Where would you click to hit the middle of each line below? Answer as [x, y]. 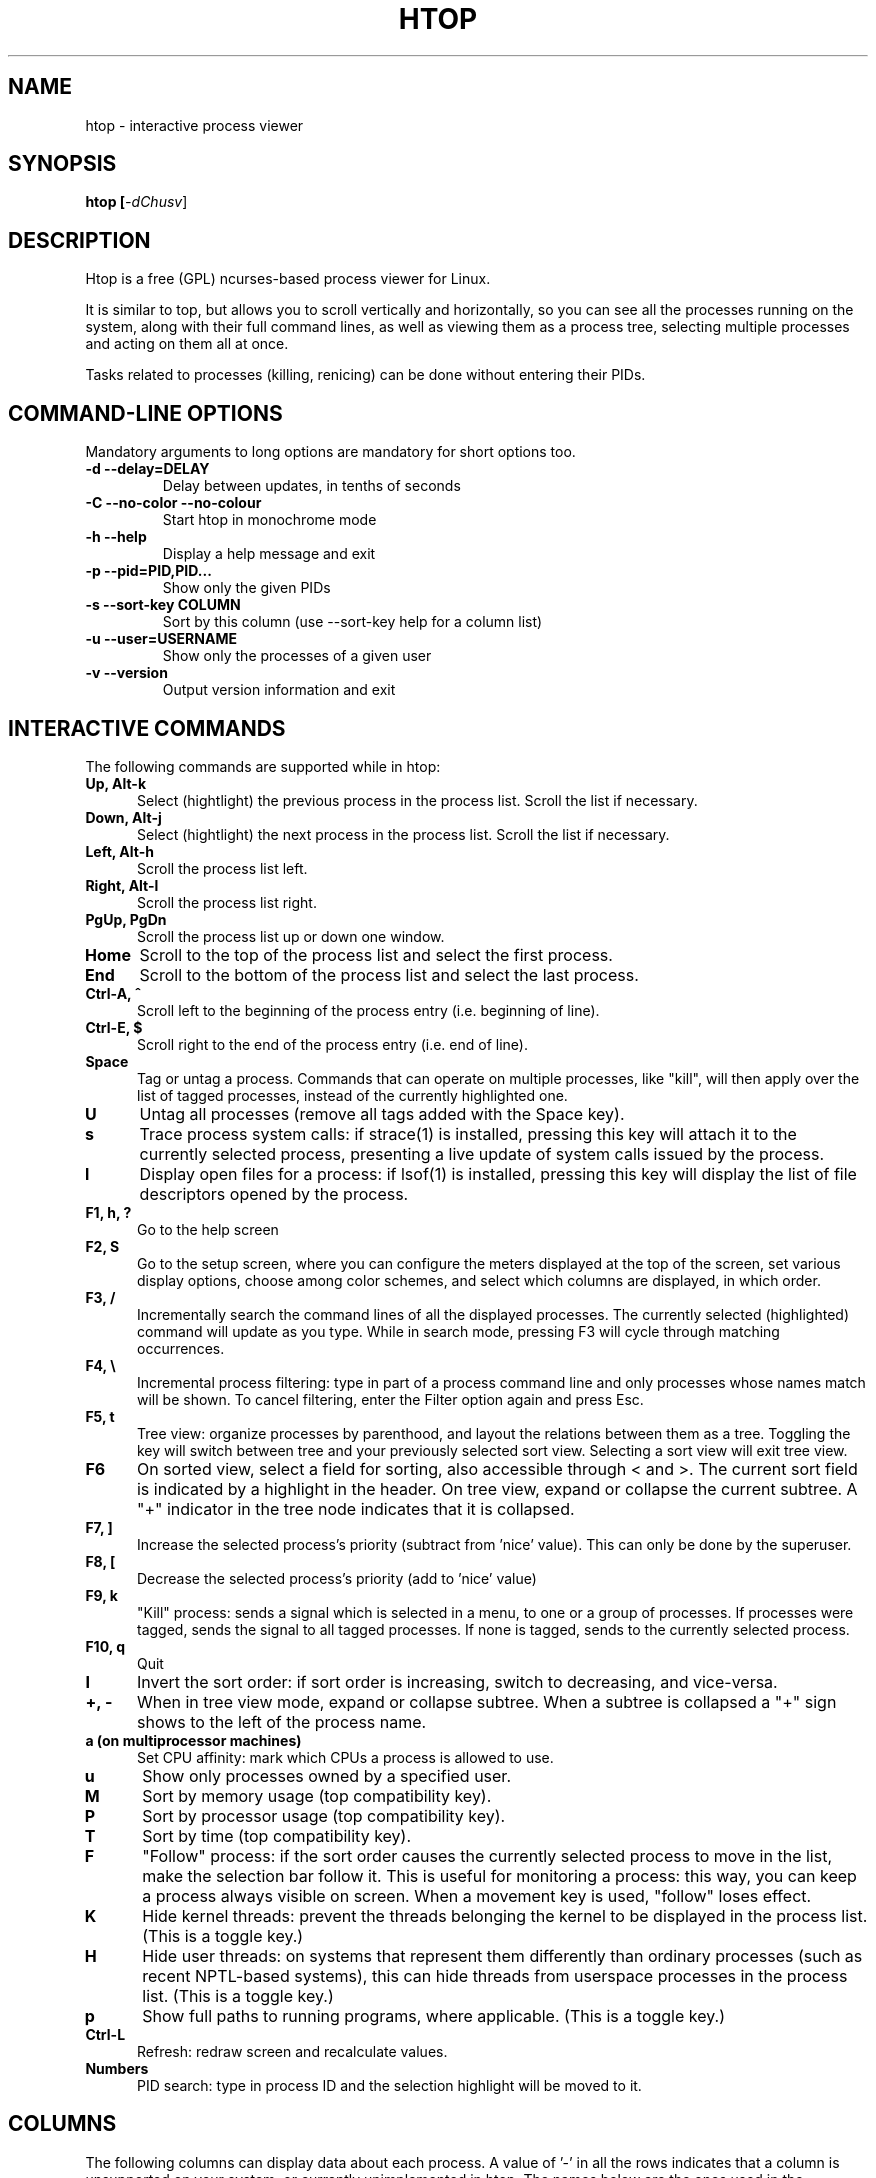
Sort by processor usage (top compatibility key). [324, 1815]
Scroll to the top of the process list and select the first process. [376, 954]
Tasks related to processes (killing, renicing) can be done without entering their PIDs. [365, 375]
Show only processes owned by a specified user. [326, 1775]
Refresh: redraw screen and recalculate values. [292, 2051]
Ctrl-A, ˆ [113, 993]
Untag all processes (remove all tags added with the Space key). [382, 1113]
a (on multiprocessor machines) [193, 1740]
